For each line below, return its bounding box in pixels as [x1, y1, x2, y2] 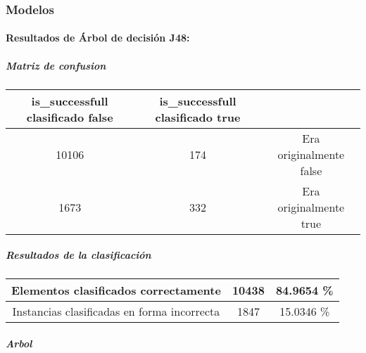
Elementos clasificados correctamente [11, 282, 221, 299]
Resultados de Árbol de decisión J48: [6, 30, 190, 45]
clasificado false [26, 108, 113, 125]
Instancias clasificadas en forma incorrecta [12, 303, 220, 320]
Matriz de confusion [6, 58, 106, 72]
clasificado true [155, 108, 241, 125]
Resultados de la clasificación [6, 248, 151, 262]
